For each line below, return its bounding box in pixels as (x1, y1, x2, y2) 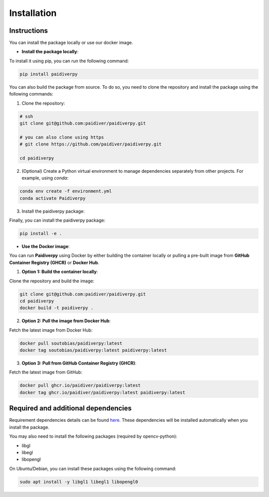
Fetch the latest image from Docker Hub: (9, 327, 93, 333)
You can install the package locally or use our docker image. (9, 40, 133, 46)
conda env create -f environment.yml (19, 188, 112, 194)
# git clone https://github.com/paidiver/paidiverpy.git (19, 141, 162, 147)
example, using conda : (21, 175, 69, 181)
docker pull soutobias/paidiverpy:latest (19, 340, 123, 346)
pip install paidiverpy (19, 71, 78, 77)
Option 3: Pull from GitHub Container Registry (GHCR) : (21, 360, 136, 366)
